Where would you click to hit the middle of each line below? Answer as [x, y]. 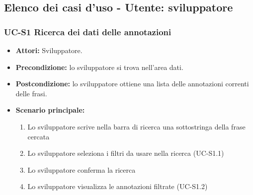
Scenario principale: [50, 110]
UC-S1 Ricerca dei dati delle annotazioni [88, 32]
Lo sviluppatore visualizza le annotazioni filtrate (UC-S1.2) [118, 186]
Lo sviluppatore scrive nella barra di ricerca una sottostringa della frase [136, 126]
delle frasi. [31, 93]
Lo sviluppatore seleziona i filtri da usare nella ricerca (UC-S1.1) [126, 153]
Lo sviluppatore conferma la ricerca [82, 169]
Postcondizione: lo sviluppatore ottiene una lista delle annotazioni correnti [132, 84]
